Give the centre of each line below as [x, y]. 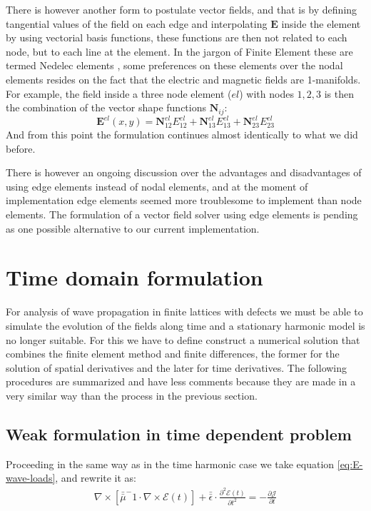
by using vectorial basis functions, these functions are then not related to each [177, 37]
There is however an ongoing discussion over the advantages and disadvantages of [184, 172]
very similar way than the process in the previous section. [132, 395]
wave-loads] [31, 478]
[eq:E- [350, 464]
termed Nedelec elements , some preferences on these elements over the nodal [174, 65]
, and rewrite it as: [96, 478]
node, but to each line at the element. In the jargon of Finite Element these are [179, 51]
